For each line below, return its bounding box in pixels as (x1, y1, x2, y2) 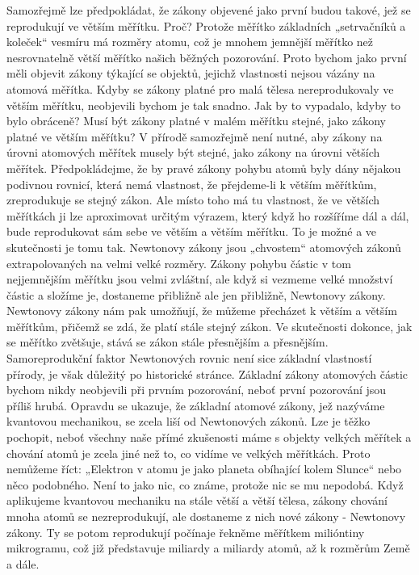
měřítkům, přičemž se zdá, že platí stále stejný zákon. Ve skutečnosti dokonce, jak (6, 317, 413, 334)
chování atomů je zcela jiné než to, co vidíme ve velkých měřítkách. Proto (6, 444, 371, 461)
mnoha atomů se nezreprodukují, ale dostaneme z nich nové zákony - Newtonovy (6, 508, 406, 524)
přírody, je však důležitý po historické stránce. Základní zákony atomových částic (6, 365, 409, 382)
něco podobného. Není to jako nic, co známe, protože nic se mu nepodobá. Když (6, 476, 404, 493)
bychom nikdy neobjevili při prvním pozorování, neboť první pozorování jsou (6, 381, 387, 398)
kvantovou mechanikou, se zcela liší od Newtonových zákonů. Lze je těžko (6, 413, 371, 430)
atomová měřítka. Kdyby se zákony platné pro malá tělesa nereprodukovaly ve (6, 80, 394, 97)
